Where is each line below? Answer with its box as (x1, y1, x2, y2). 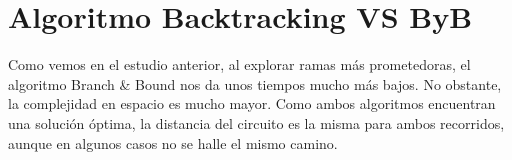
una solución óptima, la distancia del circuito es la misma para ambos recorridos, (8, 112, 505, 133)
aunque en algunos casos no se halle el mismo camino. (8, 132, 338, 153)
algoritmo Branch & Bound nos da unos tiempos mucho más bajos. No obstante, (8, 73, 502, 94)
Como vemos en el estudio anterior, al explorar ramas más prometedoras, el (8, 54, 471, 75)
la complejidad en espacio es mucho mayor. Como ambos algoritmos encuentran (8, 93, 496, 114)
